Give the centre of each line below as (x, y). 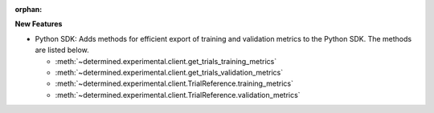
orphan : (29, 9)
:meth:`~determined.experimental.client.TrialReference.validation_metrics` (178, 95)
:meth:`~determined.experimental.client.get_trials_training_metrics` (166, 61)
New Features (39, 24)
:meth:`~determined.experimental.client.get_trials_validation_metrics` (169, 72)
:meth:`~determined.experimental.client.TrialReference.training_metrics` (174, 83)
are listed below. (62, 50)
